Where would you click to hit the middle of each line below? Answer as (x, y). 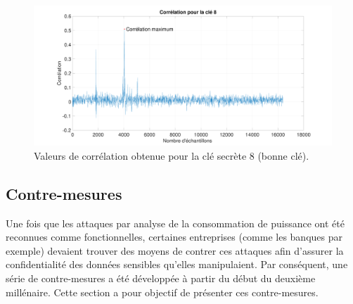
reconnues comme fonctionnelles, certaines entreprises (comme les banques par (174, 237)
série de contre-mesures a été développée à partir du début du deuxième (161, 278)
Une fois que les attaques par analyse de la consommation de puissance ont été (175, 223)
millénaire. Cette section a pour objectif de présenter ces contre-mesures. (162, 292)
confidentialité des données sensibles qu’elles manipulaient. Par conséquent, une (177, 264)
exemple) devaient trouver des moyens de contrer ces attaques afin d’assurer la (175, 250)
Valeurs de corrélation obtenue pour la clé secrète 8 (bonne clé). (172, 155)
